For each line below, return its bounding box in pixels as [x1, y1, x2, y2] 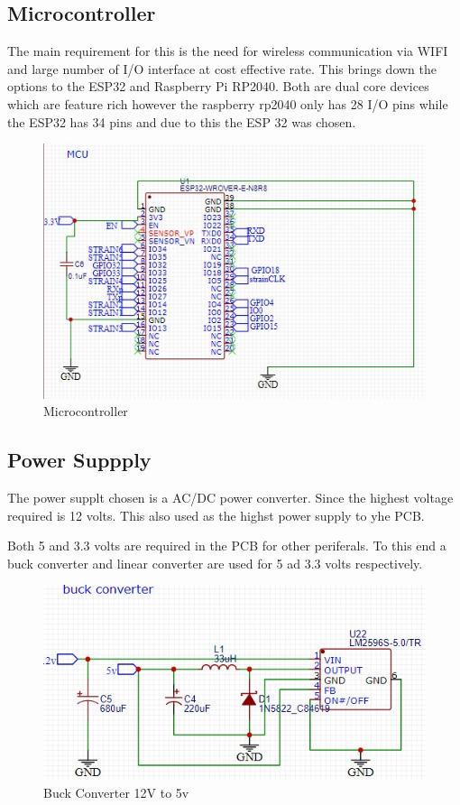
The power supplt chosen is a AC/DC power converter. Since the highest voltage [7, 487, 454, 506]
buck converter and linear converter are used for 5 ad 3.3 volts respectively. [7, 553, 423, 572]
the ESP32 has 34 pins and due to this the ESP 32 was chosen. [7, 112, 356, 131]
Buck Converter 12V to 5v [43, 782, 189, 801]
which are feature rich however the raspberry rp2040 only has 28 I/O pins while [7, 94, 448, 113]
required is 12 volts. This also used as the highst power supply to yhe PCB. [7, 505, 425, 524]
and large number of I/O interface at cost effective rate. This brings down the [7, 59, 437, 78]
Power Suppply [7, 446, 152, 474]
